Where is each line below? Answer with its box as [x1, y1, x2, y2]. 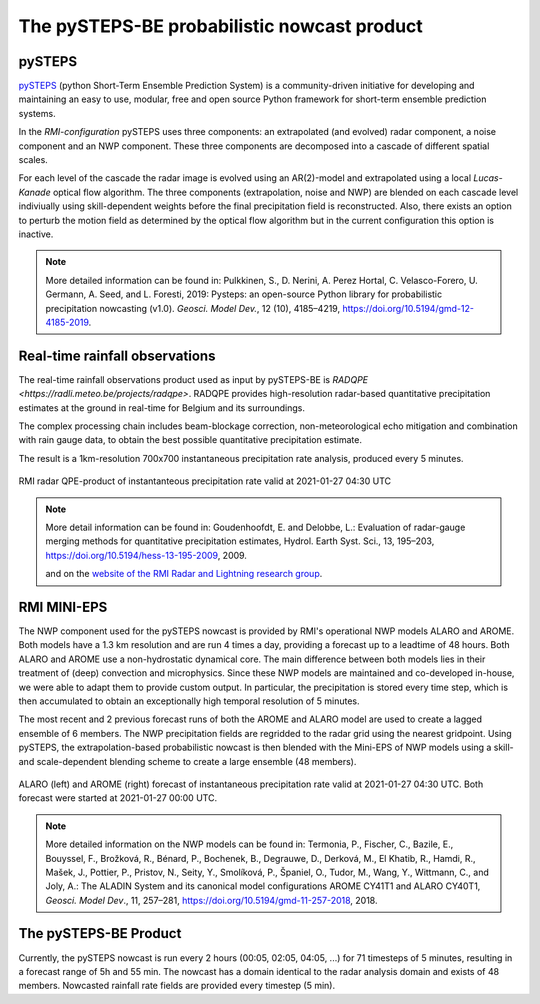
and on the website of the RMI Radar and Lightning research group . [45, 568, 323, 580]
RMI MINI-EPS [18, 598, 108, 615]
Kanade [18, 186, 51, 198]
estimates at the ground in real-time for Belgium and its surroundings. [18, 401, 305, 414]
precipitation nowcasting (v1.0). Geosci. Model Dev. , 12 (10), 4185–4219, [45, 302, 340, 314]
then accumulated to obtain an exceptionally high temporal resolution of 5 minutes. [18, 695, 360, 707]
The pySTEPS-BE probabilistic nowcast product [18, 15, 424, 37]
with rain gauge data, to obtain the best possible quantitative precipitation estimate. [18, 434, 362, 446]
